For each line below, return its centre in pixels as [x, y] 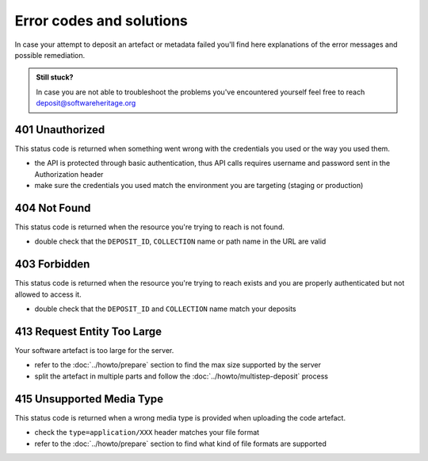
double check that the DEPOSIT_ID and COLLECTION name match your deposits [165, 309]
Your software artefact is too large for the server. [94, 351]
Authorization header [69, 174]
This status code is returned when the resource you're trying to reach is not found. [149, 227]
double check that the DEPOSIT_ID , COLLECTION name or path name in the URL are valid [180, 241]
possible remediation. [50, 55]
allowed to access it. [48, 294]
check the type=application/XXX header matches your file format [147, 432]
